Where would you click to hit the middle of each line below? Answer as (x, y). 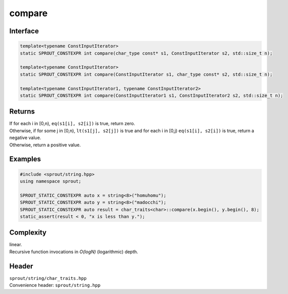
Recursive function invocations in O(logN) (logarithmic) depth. (74, 252)
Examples (25, 159)
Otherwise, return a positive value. (45, 145)
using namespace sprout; (51, 181)
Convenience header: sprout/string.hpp (55, 285)
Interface (24, 31)
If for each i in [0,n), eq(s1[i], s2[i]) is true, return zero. (72, 124)
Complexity (28, 233)
